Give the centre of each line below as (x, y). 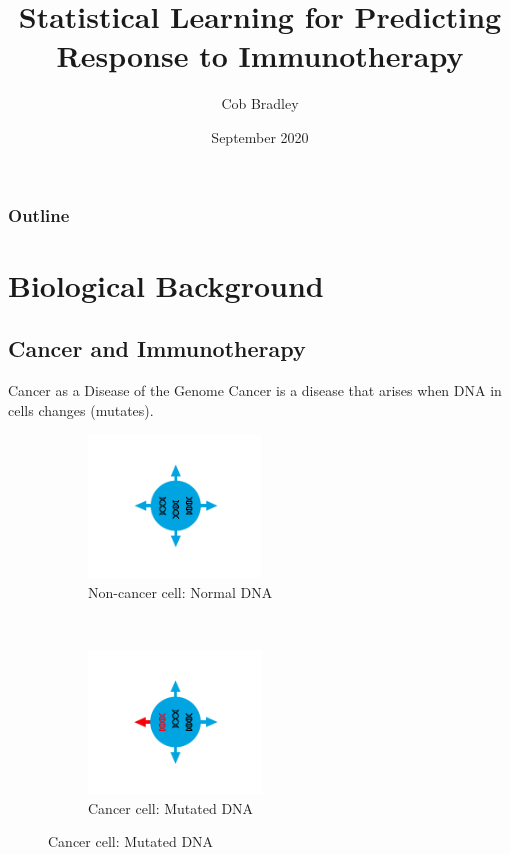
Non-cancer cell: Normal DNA (180, 591)
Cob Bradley (260, 103)
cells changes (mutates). (81, 409)
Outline (39, 214)
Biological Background (166, 284)
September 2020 (260, 136)
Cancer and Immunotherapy (157, 348)
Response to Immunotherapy (260, 55)
